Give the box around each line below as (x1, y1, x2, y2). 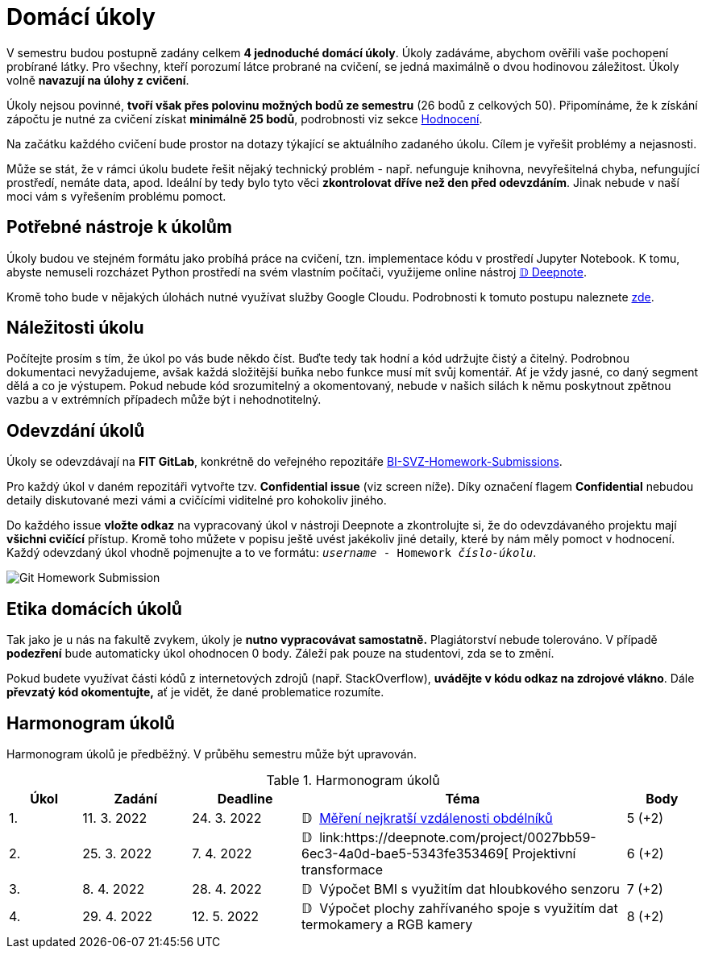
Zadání (114, 790, 157, 807)
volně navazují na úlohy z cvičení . (6, 73, 189, 87)
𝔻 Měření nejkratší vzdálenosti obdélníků (301, 809, 553, 826)
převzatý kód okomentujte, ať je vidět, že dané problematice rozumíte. (6, 685, 384, 700)
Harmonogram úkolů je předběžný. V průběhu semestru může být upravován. (6, 746, 417, 761)
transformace (301, 861, 383, 878)
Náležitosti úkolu (6, 318, 144, 338)
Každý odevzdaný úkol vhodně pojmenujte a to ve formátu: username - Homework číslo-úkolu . (6, 546, 537, 560)
